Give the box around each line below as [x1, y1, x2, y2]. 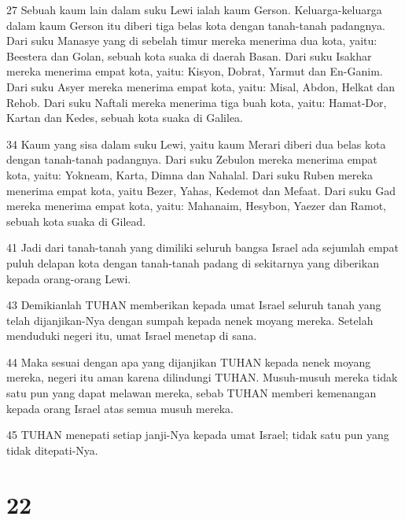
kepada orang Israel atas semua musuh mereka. [6, 400, 234, 416]
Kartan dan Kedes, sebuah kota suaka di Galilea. [6, 109, 243, 126]
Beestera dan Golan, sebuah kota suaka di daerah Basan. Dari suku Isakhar [6, 47, 372, 64]
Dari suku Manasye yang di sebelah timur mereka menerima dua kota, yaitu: [6, 32, 377, 49]
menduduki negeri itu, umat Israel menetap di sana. [6, 327, 257, 344]
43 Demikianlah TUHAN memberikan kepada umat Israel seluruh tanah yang [6, 297, 381, 313]
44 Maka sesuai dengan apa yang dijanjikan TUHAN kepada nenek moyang [6, 353, 371, 370]
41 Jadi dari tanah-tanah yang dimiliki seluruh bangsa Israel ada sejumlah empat [6, 239, 399, 256]
